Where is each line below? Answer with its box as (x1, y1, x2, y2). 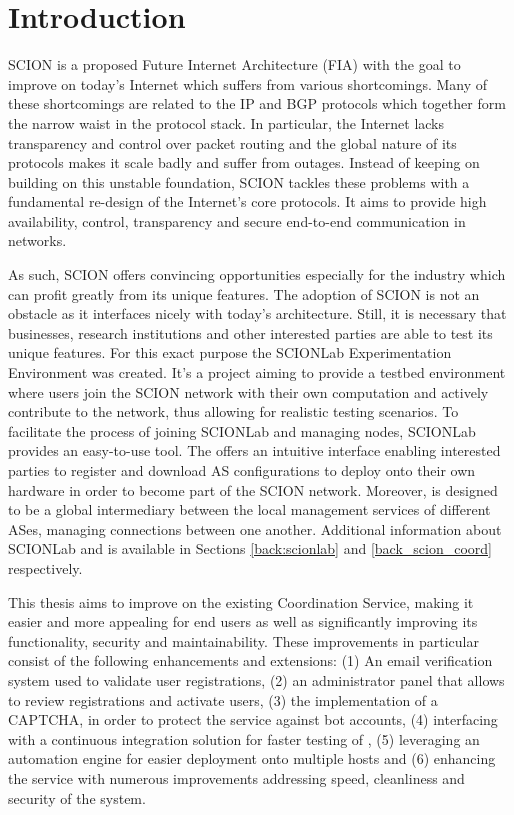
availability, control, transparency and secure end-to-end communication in (8, 210, 466, 231)
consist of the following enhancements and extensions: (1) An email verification (8, 650, 493, 671)
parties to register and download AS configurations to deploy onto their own (8, 460, 476, 480)
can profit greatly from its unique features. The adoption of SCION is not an (8, 283, 480, 304)
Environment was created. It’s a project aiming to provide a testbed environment (8, 362, 506, 383)
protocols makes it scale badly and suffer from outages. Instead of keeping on (8, 152, 480, 173)
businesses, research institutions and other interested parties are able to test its (8, 322, 493, 343)
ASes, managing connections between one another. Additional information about (8, 518, 502, 539)
